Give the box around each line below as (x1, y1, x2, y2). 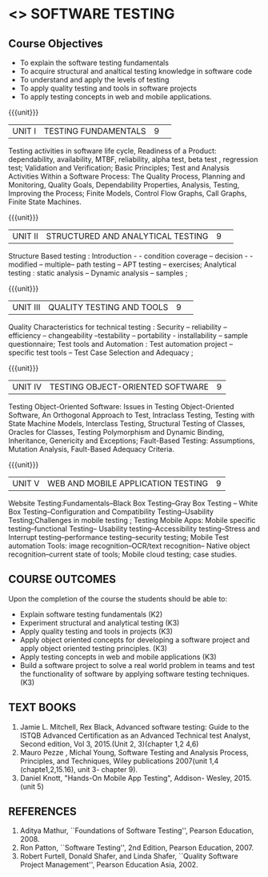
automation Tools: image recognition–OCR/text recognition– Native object (8, 541, 250, 550)
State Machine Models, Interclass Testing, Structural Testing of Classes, (8, 419, 246, 428)
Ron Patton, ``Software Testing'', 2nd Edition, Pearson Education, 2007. (19, 843, 254, 853)
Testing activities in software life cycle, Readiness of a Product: (8, 146, 217, 155)
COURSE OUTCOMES (8, 573, 117, 586)
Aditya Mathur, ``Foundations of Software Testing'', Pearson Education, (19, 826, 254, 835)
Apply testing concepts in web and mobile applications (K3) (19, 652, 218, 662)
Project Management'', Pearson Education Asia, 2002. (19, 860, 198, 870)
